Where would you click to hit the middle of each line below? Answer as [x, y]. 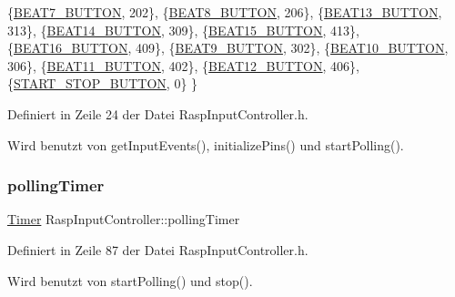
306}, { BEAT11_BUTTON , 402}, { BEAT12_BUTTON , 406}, [183, 65]
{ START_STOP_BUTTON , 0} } [103, 83]
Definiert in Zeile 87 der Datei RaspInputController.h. [158, 249]
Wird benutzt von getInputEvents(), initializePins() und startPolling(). [206, 144]
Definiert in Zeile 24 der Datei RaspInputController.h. [158, 113]
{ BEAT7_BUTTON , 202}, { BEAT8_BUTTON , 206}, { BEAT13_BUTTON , [225, 12]
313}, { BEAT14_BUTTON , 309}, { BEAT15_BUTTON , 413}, [183, 30]
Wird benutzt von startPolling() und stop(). [130, 280]
